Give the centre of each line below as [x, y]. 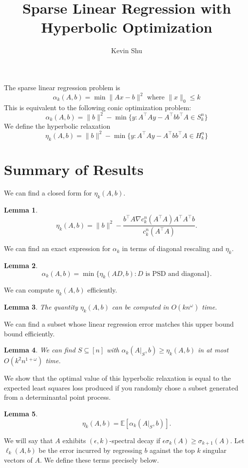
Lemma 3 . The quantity [41, 307]
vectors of [18, 459]
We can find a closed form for [48, 192]
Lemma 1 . [21, 209]
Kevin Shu [127, 50]
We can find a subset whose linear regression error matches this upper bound [119, 323]
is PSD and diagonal [176, 274]
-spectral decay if [135, 440]
